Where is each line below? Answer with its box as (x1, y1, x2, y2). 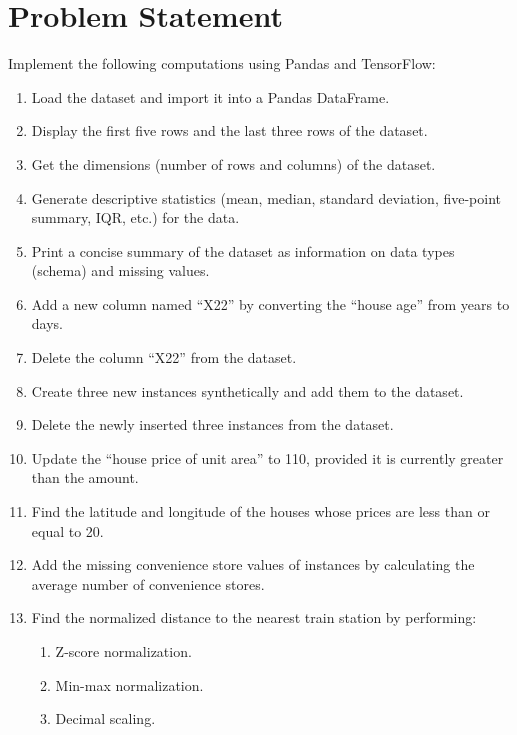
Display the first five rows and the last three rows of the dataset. (31, 120, 428, 141)
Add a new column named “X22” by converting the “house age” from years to (31, 293, 510, 314)
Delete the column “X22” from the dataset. (31, 347, 297, 368)
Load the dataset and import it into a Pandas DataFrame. (31, 86, 390, 107)
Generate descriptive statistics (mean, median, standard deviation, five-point (31, 187, 502, 208)
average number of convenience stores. (31, 573, 265, 594)
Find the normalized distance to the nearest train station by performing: (31, 607, 477, 628)
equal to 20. (31, 520, 104, 541)
